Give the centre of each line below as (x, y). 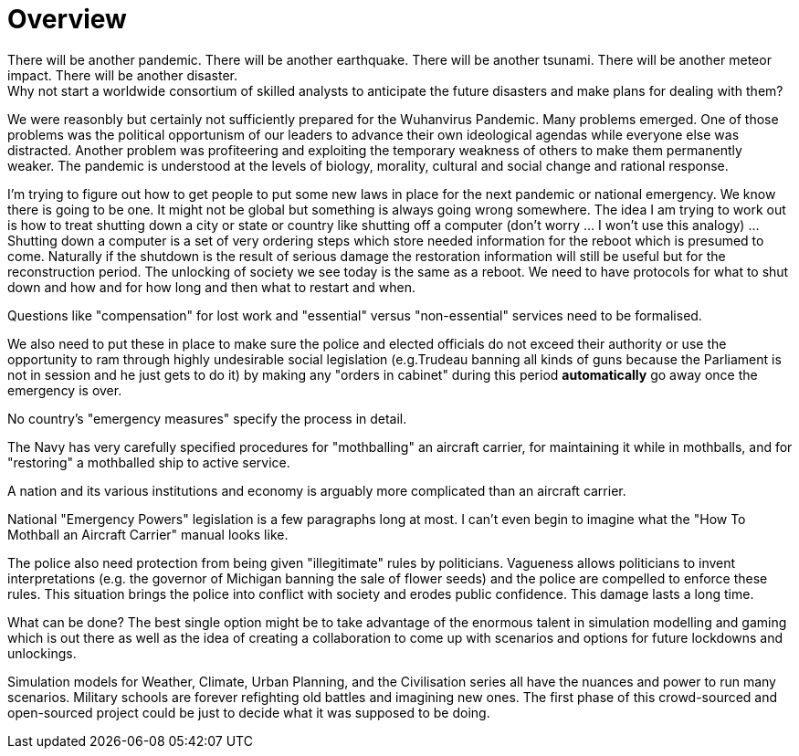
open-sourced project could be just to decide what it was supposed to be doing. (249, 712)
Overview (67, 19)
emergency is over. (65, 390)
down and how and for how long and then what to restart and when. (211, 287)
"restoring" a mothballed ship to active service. (149, 462)
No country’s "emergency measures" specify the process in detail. (207, 418)
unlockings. (42, 653)
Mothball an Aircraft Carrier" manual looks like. (148, 534)
